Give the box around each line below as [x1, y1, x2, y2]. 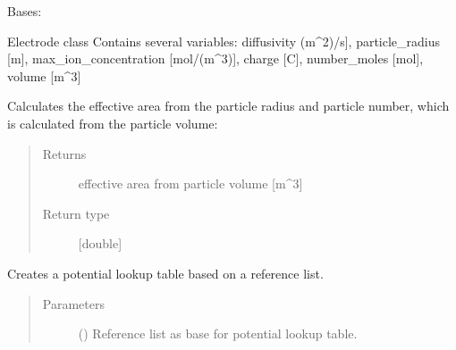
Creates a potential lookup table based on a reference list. [7, 263, 324, 282]
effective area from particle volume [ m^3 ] [78, 174, 303, 193]
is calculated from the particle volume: [7, 113, 218, 132]
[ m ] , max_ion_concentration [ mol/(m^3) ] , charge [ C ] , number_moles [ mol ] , [7, 49, 424, 68]
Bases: [7, 2, 42, 20]
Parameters [42, 294, 105, 312]
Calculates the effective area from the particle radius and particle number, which [7, 96, 450, 115]
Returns [42, 144, 87, 162]
